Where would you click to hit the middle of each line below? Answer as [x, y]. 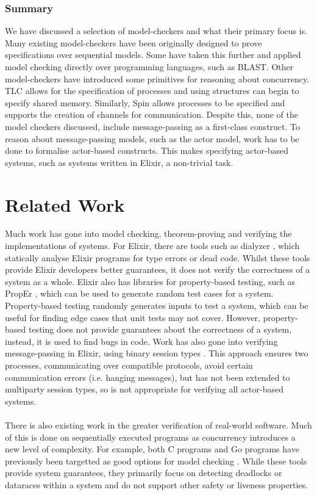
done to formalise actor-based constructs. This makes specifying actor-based [147, 150]
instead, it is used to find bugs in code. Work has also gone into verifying [141, 341]
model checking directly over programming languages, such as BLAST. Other [149, 67]
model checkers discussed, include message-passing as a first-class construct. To [153, 126]
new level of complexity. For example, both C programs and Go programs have [152, 449]
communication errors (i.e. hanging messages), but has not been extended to [148, 377]
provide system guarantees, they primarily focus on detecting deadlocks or [144, 473]
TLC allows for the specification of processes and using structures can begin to [152, 91]
